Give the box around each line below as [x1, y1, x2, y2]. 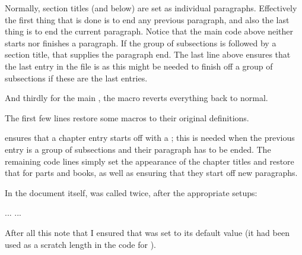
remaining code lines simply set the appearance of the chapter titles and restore [5, 155, 294, 167]
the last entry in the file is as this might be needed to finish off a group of [5, 59, 273, 72]
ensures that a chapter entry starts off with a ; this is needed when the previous [5, 131, 295, 144]
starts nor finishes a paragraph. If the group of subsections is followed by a [5, 36, 276, 49]
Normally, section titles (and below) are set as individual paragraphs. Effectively [5, 2, 297, 14]
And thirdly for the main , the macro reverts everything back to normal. [5, 92, 268, 104]
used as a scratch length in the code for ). [5, 238, 157, 250]
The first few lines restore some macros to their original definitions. [5, 111, 249, 124]
